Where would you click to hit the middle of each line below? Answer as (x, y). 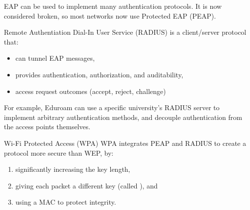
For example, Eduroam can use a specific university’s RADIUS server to (112, 107)
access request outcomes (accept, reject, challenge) (91, 91)
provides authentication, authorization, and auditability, (99, 74)
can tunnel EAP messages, (55, 58)
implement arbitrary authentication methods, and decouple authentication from (123, 117)
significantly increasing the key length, (73, 169)
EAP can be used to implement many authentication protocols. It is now (113, 6)
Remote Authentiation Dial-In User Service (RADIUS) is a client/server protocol (125, 32)
